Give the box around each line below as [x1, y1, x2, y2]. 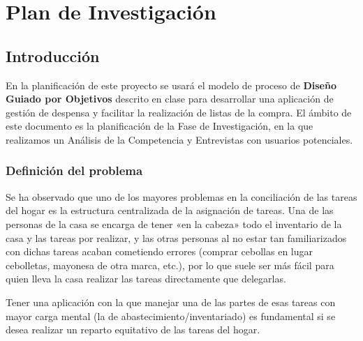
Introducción [6, 45, 100, 66]
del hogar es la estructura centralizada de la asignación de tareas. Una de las [6, 203, 334, 218]
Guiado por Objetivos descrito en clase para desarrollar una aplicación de [6, 91, 334, 106]
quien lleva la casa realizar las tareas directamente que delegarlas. [6, 271, 286, 286]
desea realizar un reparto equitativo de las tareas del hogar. [6, 322, 260, 337]
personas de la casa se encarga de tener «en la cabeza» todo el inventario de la [6, 216, 342, 231]
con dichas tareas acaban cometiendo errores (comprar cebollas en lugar [6, 244, 313, 259]
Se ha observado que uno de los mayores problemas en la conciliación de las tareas [6, 189, 357, 204]
